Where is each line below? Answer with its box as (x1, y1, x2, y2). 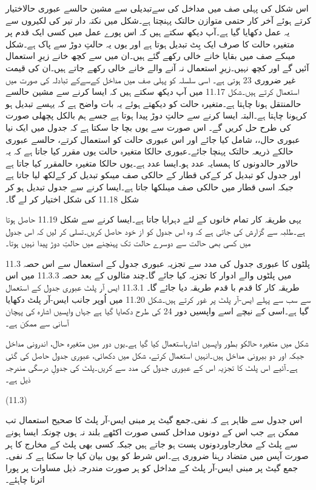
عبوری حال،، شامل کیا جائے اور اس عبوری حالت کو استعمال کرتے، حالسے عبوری (5, 133, 300, 145)
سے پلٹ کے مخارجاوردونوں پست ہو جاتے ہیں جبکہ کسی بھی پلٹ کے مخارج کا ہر (5, 437, 298, 450)
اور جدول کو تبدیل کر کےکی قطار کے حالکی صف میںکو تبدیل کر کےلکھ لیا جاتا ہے (5, 168, 301, 181)
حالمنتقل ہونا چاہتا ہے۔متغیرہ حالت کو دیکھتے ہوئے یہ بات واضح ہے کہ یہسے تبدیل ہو (5, 97, 301, 109)
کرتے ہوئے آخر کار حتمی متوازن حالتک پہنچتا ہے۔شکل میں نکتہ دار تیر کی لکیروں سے (5, 13, 311, 26)
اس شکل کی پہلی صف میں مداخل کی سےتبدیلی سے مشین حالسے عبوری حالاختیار (5, 2, 309, 14)
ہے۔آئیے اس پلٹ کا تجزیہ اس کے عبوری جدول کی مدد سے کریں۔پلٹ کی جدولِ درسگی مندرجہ (5, 361, 298, 373)
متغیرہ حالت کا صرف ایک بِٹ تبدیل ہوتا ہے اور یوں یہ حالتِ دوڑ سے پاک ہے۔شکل (5, 37, 295, 50)
